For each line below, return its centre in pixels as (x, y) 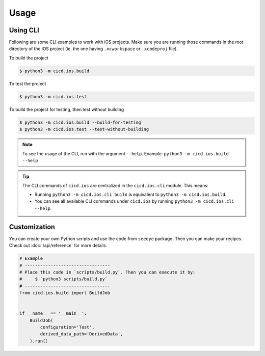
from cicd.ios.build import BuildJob (65, 293)
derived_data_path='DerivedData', (81, 334)
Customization (32, 227)
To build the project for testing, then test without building (66, 109)
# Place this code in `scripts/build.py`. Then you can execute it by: (107, 272)
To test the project (27, 83)
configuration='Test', (67, 327)
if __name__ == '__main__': (53, 314)
